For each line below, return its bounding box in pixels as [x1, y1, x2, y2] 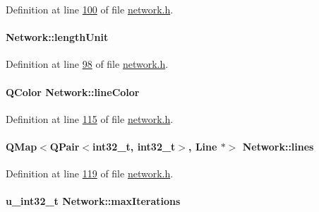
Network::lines [242, 139, 314, 153]
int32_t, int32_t [92, 139, 176, 153]
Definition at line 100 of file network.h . [6, 2, 174, 16]
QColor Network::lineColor [6, 84, 140, 99]
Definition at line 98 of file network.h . [6, 57, 169, 71]
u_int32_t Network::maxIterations [6, 194, 181, 208]
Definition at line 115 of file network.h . [6, 111, 174, 126]
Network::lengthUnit [6, 30, 109, 45]
